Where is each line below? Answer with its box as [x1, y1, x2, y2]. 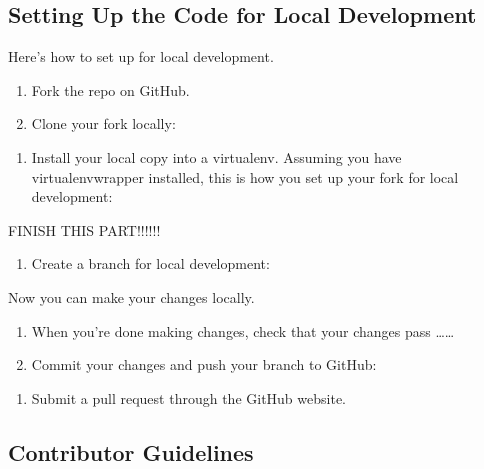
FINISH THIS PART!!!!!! [8, 219, 161, 240]
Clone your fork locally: [31, 113, 176, 134]
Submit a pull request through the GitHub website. [31, 387, 346, 408]
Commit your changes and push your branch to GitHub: [31, 354, 377, 375]
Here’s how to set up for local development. [8, 46, 274, 67]
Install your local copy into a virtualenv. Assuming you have [31, 146, 402, 167]
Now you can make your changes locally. [8, 286, 255, 307]
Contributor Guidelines [8, 436, 254, 467]
